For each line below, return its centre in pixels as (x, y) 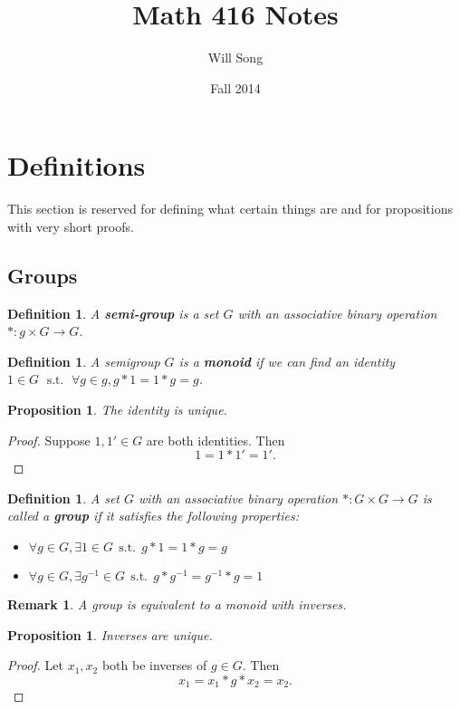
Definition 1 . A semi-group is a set (113, 313)
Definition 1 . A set (64, 498)
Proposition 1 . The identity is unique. (117, 410)
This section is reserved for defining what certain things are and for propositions (230, 209)
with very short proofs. (71, 226)
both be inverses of (154, 665)
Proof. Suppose (49, 440)
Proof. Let (35, 665)
